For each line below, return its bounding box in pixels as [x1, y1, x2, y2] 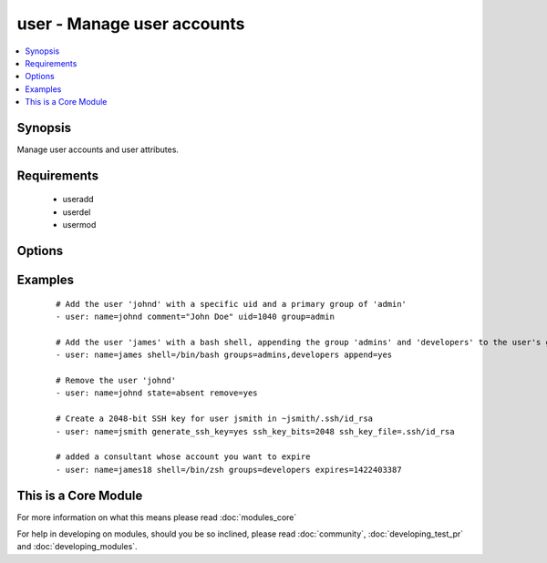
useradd [62, 194, 95, 205]
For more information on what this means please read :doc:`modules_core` [16, 511, 297, 523]
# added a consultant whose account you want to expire [56, 452, 311, 462]
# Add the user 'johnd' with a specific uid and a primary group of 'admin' [56, 299, 408, 309]
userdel [62, 206, 91, 218]
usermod [62, 220, 97, 230]
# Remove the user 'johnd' [56, 374, 177, 385]
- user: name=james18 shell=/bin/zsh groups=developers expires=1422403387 [56, 465, 402, 475]
